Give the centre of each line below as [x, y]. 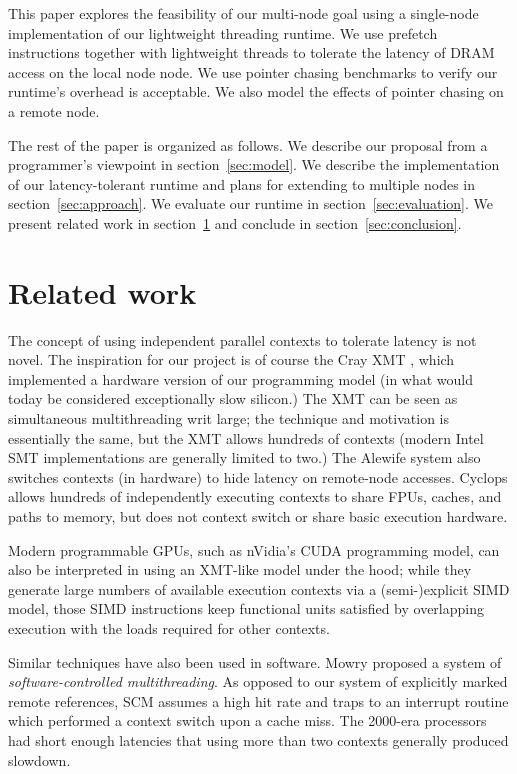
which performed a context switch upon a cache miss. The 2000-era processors [247, 720]
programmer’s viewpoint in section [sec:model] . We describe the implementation [254, 164]
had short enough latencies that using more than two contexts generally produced [258, 739]
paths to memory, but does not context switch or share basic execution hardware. [258, 516]
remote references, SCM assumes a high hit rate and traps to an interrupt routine [258, 700]
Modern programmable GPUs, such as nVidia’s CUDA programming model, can [254, 549]
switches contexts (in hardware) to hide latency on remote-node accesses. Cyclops [258, 476]
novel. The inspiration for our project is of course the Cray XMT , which [231, 359]
